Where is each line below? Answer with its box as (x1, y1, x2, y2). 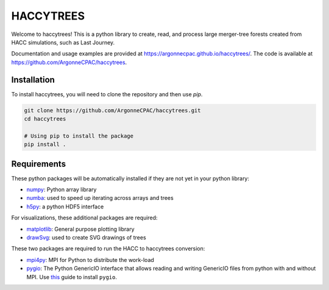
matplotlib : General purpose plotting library (26, 225, 135, 233)
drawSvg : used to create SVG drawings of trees (26, 234, 146, 241)
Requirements (11, 158, 66, 169)
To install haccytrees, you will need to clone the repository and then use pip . (11, 90, 203, 97)
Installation (11, 74, 55, 85)
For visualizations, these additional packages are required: (11, 214, 158, 222)
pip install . (24, 141, 66, 148)
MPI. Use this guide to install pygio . (26, 273, 117, 280)
